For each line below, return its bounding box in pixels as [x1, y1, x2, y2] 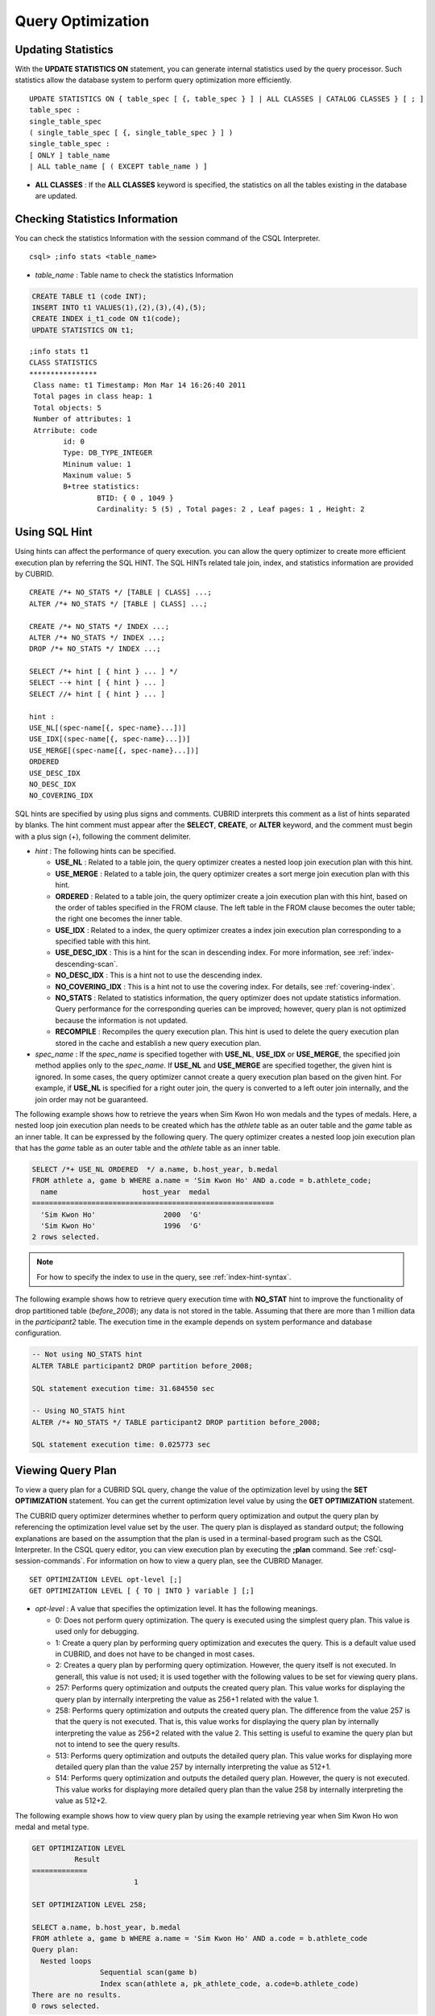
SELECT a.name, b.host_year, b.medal [31, 1922, 181, 1931]
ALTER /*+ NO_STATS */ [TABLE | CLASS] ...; [29, 599, 209, 608]
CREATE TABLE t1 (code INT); [31, 291, 147, 301]
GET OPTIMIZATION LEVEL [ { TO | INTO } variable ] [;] [29, 1586, 255, 1596]
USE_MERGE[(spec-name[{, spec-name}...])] [29, 746, 200, 755]
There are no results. [31, 1990, 122, 1999]
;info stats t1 [29, 347, 89, 356]
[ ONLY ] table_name [29, 150, 110, 160]
